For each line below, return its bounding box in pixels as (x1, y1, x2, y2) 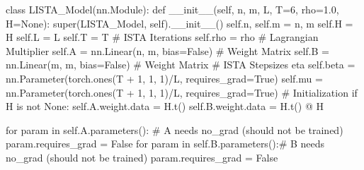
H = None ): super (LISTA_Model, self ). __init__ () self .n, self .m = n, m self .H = (6, 16, 353, 30)
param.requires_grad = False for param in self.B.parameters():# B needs (6, 136, 325, 151)
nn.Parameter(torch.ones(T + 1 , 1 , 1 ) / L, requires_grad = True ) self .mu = (6, 71, 323, 85)
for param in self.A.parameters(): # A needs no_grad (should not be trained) (6, 122, 343, 137)
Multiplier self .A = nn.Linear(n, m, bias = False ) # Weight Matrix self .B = (6, 43, 329, 58)
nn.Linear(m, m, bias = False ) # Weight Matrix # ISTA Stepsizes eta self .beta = (6, 57, 356, 72)
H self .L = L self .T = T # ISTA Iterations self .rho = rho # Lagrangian (6, 30, 319, 44)
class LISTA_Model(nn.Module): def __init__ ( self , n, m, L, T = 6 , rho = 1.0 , (6, 2, 339, 16)
